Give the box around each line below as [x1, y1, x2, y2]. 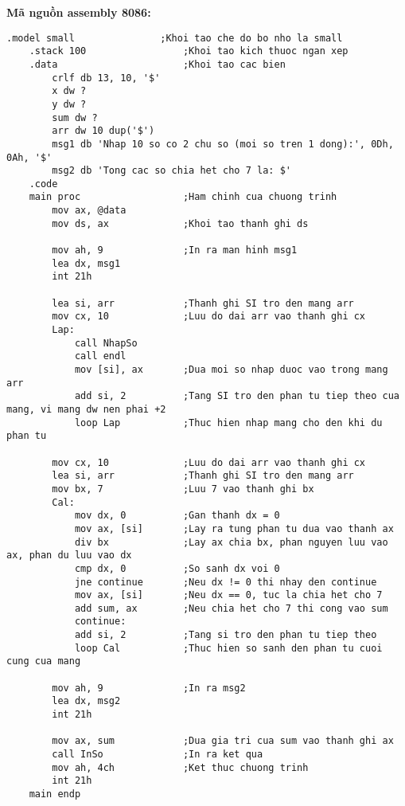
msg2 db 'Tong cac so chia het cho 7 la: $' [52, 165, 291, 177]
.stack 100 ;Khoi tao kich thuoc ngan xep [29, 45, 349, 57]
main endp [29, 788, 81, 800]
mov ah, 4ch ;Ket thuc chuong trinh [52, 761, 309, 773]
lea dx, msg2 [52, 695, 121, 707]
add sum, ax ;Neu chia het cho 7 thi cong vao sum [74, 602, 388, 614]
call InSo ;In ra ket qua [52, 749, 263, 761]
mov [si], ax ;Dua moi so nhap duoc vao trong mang [74, 364, 388, 375]
